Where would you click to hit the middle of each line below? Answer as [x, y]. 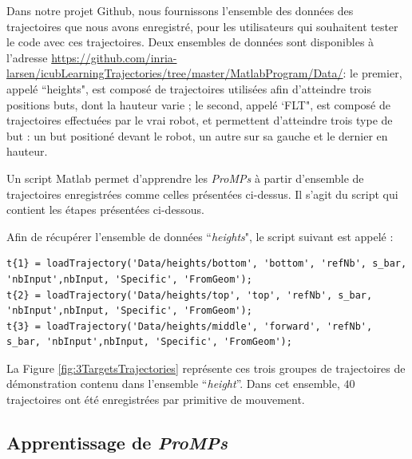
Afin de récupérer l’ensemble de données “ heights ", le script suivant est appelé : [200, 236]
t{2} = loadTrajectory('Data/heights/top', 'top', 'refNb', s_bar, [190, 295]
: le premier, [372, 73]
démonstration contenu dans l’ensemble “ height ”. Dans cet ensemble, [173, 384]
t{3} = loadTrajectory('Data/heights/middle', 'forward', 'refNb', [190, 326]
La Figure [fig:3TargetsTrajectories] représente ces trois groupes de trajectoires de [206, 368]
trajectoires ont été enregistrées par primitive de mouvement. [156, 400]
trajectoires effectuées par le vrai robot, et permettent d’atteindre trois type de [200, 120]
